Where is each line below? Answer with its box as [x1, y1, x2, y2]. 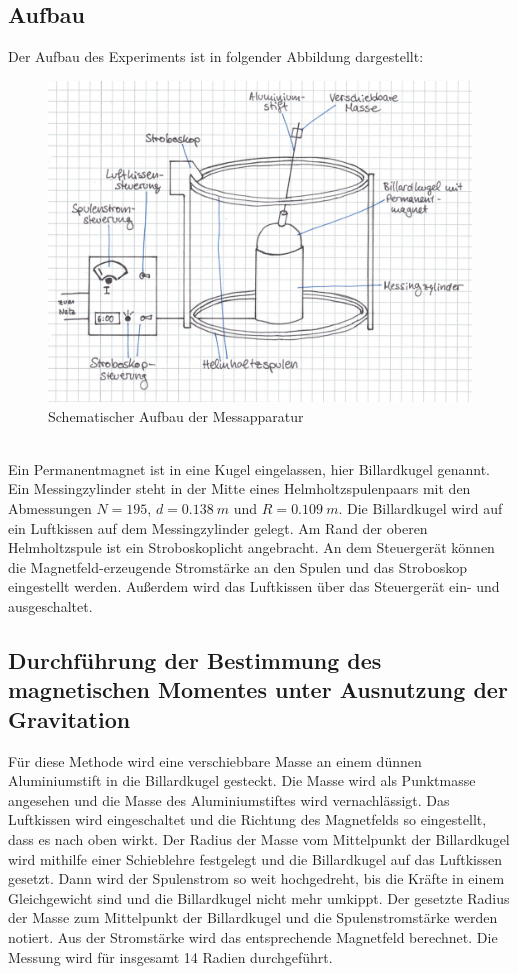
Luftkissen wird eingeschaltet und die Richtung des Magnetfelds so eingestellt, [8, 809, 487, 830]
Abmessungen [8, 498, 92, 519]
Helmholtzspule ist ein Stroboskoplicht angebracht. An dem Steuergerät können [8, 537, 495, 558]
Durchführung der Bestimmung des [8, 645, 382, 676]
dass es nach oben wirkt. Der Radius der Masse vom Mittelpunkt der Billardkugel [8, 829, 510, 849]
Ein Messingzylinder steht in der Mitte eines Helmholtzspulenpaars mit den [8, 478, 471, 499]
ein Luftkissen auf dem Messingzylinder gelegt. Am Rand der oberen [8, 517, 428, 538]
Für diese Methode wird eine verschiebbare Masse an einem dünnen [8, 750, 422, 771]
